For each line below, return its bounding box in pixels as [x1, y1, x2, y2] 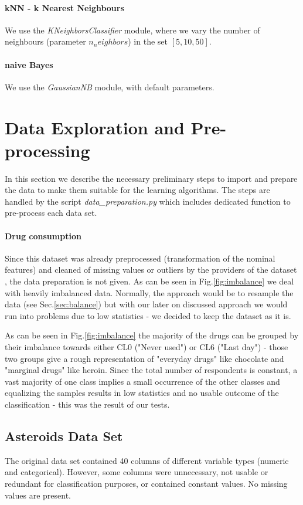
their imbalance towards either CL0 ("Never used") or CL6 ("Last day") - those [5, 341, 288, 353]
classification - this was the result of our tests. [5, 398, 170, 410]
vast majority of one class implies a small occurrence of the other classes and [5, 375, 280, 387]
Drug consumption [5, 229, 81, 242]
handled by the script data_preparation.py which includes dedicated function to [5, 195, 291, 207]
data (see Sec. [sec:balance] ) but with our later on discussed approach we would [5, 298, 288, 310]
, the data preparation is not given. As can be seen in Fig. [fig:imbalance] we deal [5, 275, 294, 287]
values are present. [5, 489, 71, 501]
